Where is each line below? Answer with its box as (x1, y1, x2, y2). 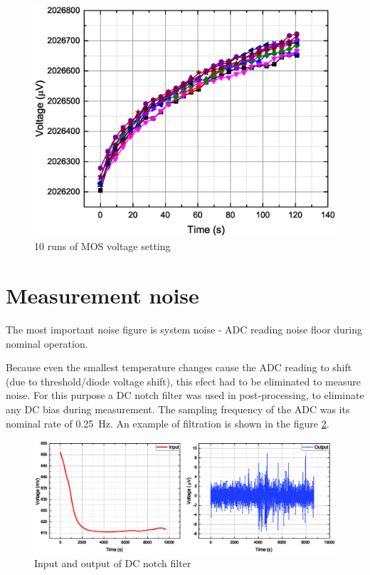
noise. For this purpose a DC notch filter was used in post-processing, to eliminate (6, 388, 364, 403)
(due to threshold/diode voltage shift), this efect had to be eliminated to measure (6, 373, 361, 388)
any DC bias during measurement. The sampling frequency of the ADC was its (6, 402, 350, 417)
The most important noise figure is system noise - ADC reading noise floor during (6, 322, 363, 337)
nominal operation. (6, 336, 88, 351)
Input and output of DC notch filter (34, 555, 191, 570)
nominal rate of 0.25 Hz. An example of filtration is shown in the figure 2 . (6, 415, 329, 430)
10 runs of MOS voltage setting (34, 239, 171, 254)
